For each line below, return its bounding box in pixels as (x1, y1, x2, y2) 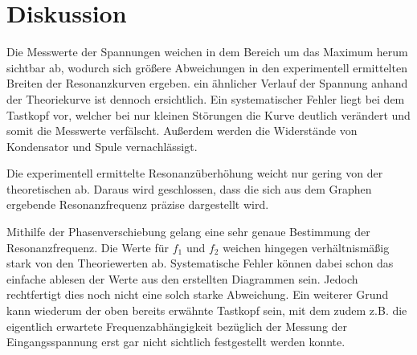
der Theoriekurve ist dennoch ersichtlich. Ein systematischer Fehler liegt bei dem (6, 90, 405, 107)
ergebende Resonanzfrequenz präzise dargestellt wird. (6, 196, 269, 213)
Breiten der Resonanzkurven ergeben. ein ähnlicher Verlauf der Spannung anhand (6, 75, 408, 92)
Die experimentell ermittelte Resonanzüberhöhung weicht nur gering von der (6, 165, 383, 182)
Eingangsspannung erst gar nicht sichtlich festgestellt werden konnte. (6, 333, 345, 350)
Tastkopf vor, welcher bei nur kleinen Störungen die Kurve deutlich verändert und (6, 106, 411, 123)
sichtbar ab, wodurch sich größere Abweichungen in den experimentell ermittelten (6, 59, 407, 75)
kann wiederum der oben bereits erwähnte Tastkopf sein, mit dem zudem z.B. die (6, 302, 407, 319)
